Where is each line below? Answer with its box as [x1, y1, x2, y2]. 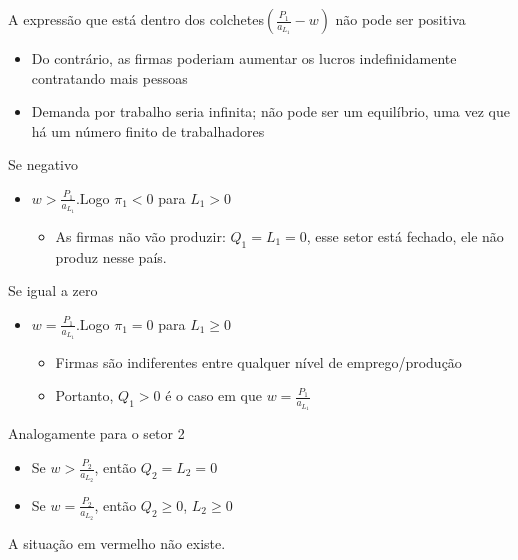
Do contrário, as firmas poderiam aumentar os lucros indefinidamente [31, 48, 457, 68]
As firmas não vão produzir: [55, 225, 226, 246]
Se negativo [8, 154, 78, 175]
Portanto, [55, 385, 114, 406]
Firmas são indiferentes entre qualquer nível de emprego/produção [55, 351, 462, 372]
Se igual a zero [8, 280, 98, 301]
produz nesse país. [55, 246, 167, 267]
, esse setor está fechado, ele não [306, 225, 504, 246]
